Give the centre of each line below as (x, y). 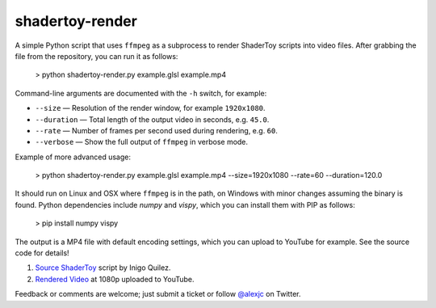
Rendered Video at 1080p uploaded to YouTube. (115, 279)
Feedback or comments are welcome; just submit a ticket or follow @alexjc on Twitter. (158, 294)
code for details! (42, 253)
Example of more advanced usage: (73, 157)
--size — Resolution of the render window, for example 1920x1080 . (150, 108)
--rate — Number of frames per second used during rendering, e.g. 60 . (157, 130)
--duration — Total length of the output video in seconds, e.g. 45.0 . (152, 119)
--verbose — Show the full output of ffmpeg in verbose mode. (142, 142)
